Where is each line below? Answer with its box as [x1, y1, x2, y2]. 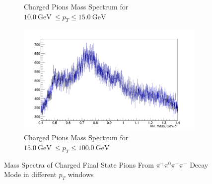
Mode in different [4, 169, 57, 180]
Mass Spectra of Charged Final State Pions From [4, 159, 154, 170]
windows [68, 169, 94, 180]
